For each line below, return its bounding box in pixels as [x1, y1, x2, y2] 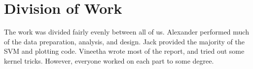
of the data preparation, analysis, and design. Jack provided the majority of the [4, 36, 245, 46]
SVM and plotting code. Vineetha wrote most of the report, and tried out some [4, 46, 245, 56]
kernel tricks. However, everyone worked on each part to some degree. [4, 55, 214, 66]
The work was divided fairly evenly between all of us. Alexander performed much [4, 27, 249, 37]
